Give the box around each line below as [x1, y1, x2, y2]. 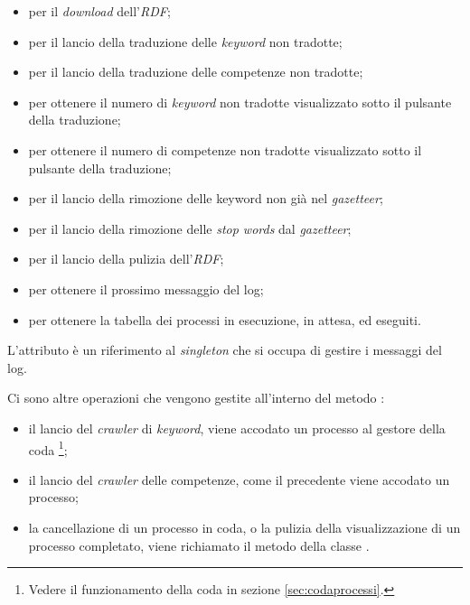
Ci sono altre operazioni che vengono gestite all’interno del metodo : [7, 388, 385, 407]
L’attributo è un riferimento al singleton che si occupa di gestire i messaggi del [7, 340, 442, 359]
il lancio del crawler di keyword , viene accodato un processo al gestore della [28, 418, 446, 437]
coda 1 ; [28, 437, 68, 459]
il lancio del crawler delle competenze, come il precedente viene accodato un [28, 470, 450, 489]
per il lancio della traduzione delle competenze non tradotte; [28, 62, 363, 81]
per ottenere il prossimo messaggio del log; [28, 279, 264, 298]
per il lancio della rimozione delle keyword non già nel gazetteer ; [28, 189, 383, 208]
